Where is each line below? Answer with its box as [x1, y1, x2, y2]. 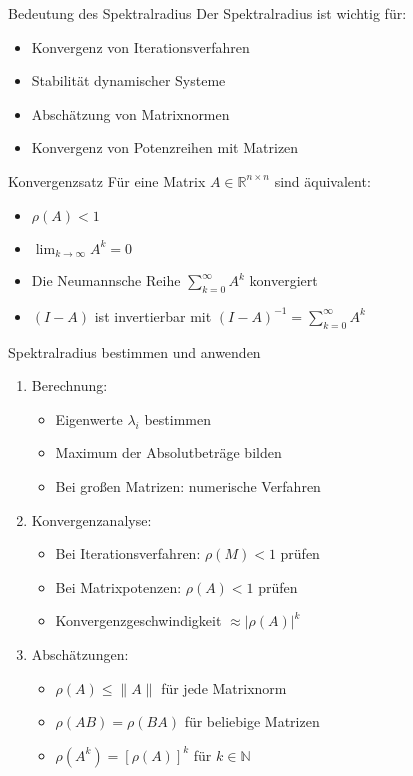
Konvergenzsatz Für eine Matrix [8, 170, 206, 191]
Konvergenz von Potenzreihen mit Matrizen [31, 137, 299, 158]
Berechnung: [31, 375, 108, 396]
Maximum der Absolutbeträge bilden [55, 442, 282, 463]
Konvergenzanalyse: [31, 509, 152, 530]
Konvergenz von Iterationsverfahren [31, 36, 250, 57]
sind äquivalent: [274, 170, 371, 191]
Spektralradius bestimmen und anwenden [8, 341, 261, 362]
